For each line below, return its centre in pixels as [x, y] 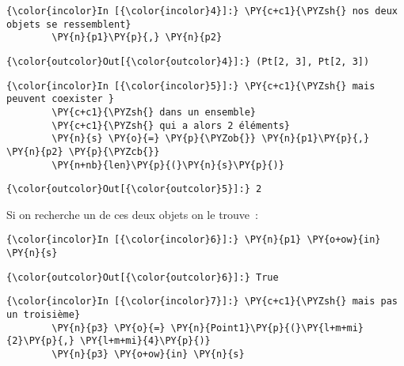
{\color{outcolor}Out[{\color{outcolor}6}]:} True [143, 277]
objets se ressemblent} [69, 24]
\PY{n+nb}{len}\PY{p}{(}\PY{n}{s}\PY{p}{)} [168, 165]
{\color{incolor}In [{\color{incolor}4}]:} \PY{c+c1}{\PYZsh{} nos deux [202, 11]
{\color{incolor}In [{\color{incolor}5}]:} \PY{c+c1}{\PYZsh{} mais [191, 86]
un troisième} [44, 315]
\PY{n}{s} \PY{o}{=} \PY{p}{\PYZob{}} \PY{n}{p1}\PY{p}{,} [211, 139]
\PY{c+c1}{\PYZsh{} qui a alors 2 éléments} [171, 125]
